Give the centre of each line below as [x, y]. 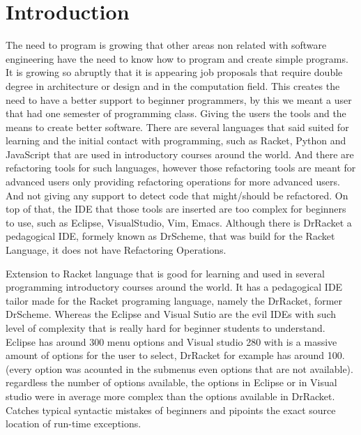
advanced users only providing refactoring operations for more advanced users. [173, 182]
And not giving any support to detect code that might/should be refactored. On [177, 195]
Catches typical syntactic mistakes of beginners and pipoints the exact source [171, 410]
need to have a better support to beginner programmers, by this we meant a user [179, 99]
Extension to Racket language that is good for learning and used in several [165, 273]
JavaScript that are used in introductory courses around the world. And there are [180, 154]
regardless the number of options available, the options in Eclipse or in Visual [171, 382]
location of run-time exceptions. [74, 423]
